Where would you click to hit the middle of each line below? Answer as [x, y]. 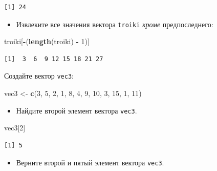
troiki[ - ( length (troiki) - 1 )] [47, 41]
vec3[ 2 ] [15, 128]
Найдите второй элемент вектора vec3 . [77, 110]
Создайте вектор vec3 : [39, 76]
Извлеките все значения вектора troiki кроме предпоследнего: [115, 24]
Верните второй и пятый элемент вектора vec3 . [90, 162]
